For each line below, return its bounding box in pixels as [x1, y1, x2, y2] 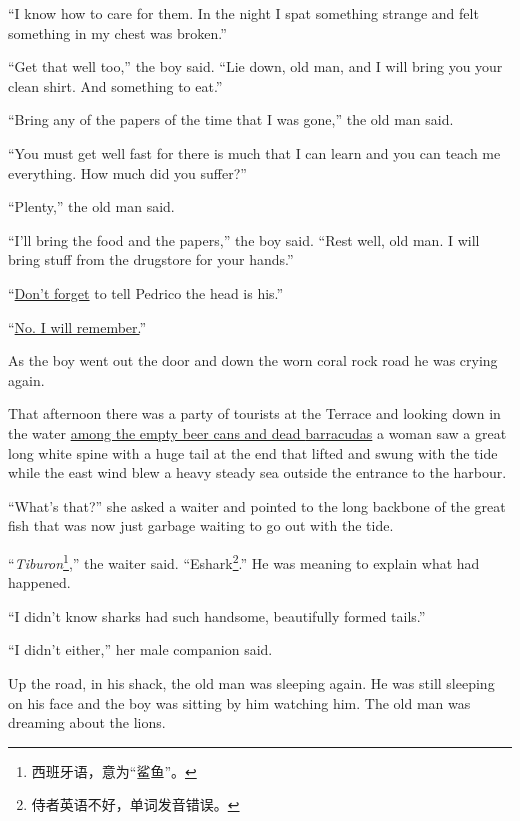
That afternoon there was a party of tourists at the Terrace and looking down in [8, 403, 501, 424]
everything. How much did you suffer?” [8, 162, 247, 183]
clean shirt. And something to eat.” [8, 75, 223, 96]
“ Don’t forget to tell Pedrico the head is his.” [8, 282, 284, 303]
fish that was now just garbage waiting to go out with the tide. [8, 515, 394, 536]
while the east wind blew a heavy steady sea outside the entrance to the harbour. [8, 462, 507, 483]
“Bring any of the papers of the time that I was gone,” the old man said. [8, 109, 454, 130]
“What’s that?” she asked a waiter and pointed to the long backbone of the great [8, 495, 506, 516]
